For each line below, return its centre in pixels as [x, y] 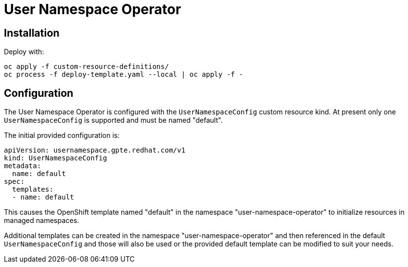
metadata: [23, 166]
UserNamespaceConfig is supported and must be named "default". [113, 120]
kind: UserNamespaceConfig [56, 158]
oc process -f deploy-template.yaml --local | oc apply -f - [124, 75]
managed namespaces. [42, 221]
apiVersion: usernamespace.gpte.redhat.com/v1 [95, 150]
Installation [32, 33]
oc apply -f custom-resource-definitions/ [87, 67]
